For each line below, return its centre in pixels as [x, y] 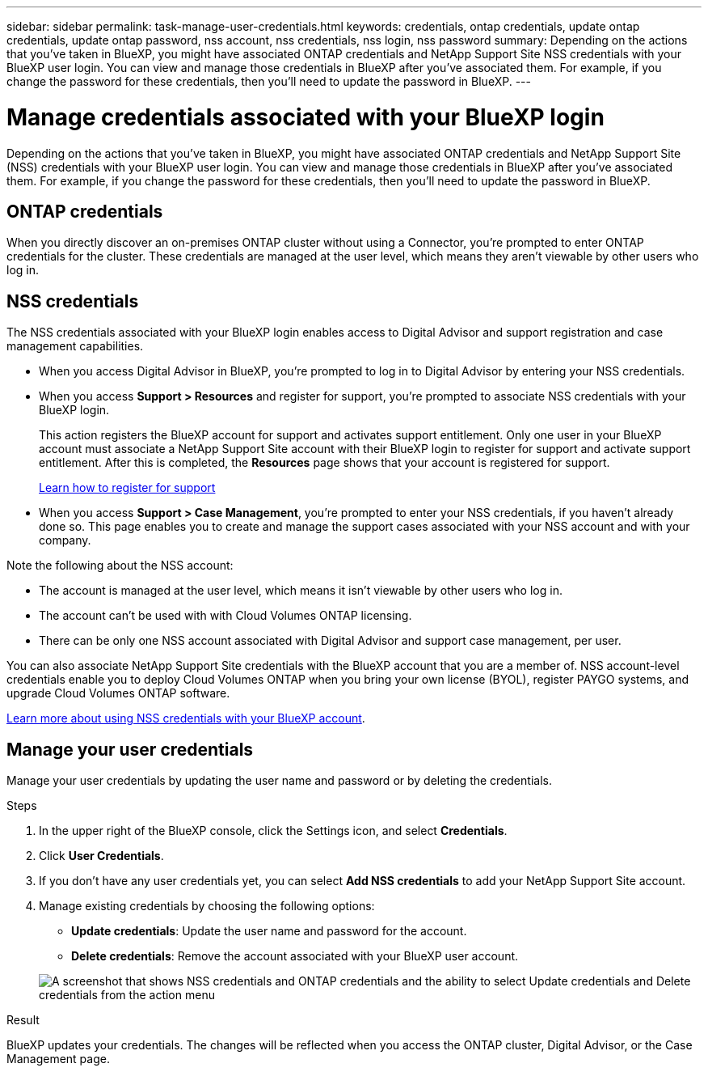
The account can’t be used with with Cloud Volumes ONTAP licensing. [225, 616]
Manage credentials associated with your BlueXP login [306, 117]
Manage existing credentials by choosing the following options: [207, 906]
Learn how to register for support [127, 488]
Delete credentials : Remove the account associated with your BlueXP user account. [295, 956]
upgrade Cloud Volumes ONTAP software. [118, 693]
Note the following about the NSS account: [120, 566]
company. [65, 540]
